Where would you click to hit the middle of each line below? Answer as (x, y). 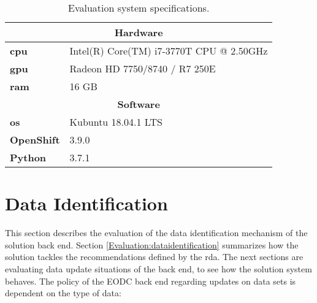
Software (139, 104)
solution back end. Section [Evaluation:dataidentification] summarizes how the (152, 244)
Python (28, 157)
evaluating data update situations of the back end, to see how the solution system (158, 268)
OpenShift (35, 140)
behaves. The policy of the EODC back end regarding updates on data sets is (151, 281)
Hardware (139, 32)
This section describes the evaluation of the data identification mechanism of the (156, 233)
